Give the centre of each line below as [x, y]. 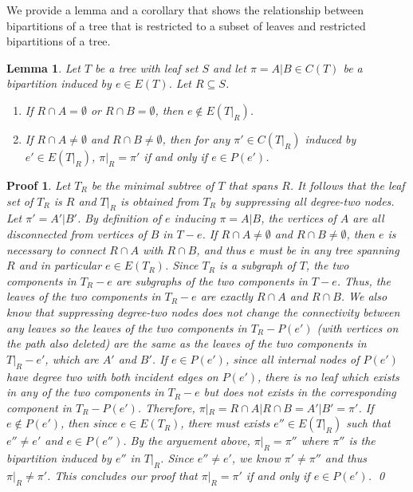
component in [39, 407]
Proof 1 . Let [39, 185]
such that [368, 423]
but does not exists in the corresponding [300, 392]
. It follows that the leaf [347, 185]
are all [368, 218]
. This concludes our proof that [122, 475]
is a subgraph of [257, 265]
